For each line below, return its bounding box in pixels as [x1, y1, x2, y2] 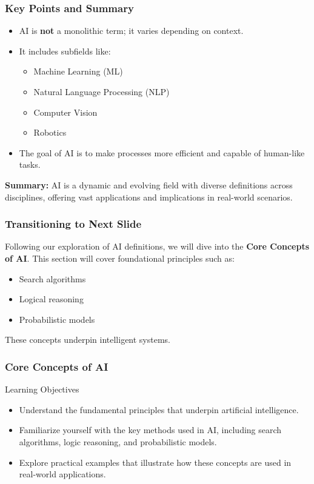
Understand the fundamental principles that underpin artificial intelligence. [19, 403, 299, 416]
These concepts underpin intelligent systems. [5, 333, 171, 346]
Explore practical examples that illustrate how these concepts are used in [19, 456, 292, 468]
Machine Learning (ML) [33, 65, 123, 78]
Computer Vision [33, 105, 98, 118]
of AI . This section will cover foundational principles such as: [5, 251, 235, 264]
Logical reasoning [19, 293, 84, 305]
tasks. [19, 158, 41, 171]
